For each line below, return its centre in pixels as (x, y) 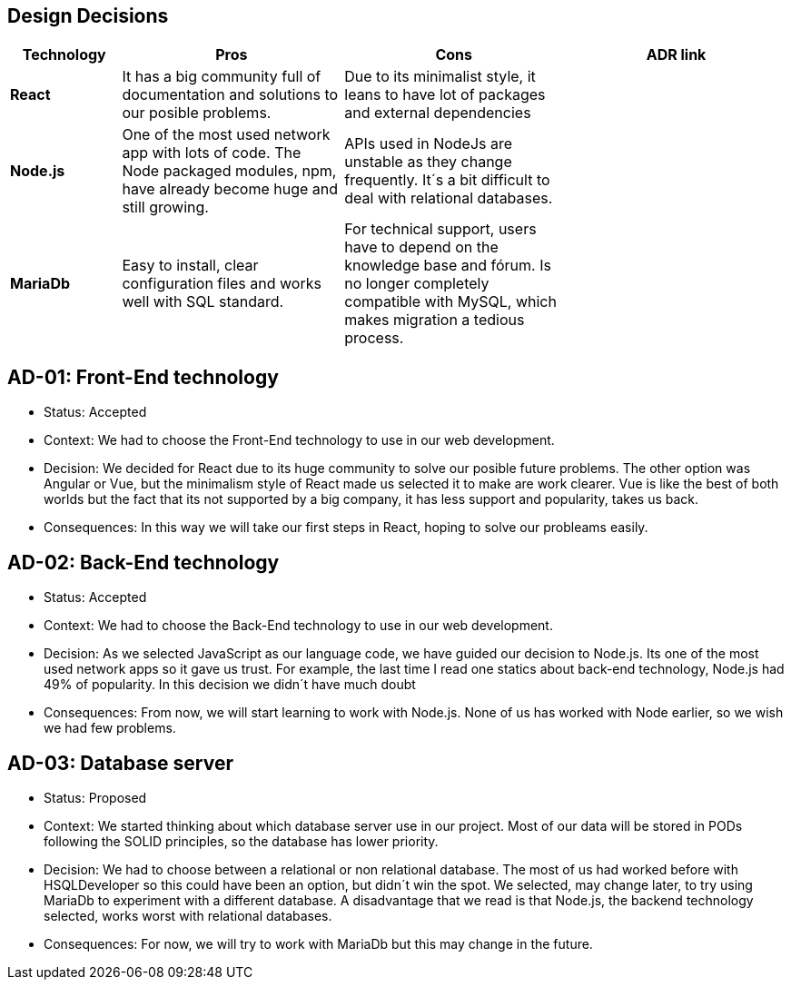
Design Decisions (88, 16)
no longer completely (417, 284)
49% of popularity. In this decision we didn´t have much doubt (230, 685)
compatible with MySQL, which (450, 302)
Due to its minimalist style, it (440, 77)
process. (374, 338)
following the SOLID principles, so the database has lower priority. (241, 841)
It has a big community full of (222, 77)
